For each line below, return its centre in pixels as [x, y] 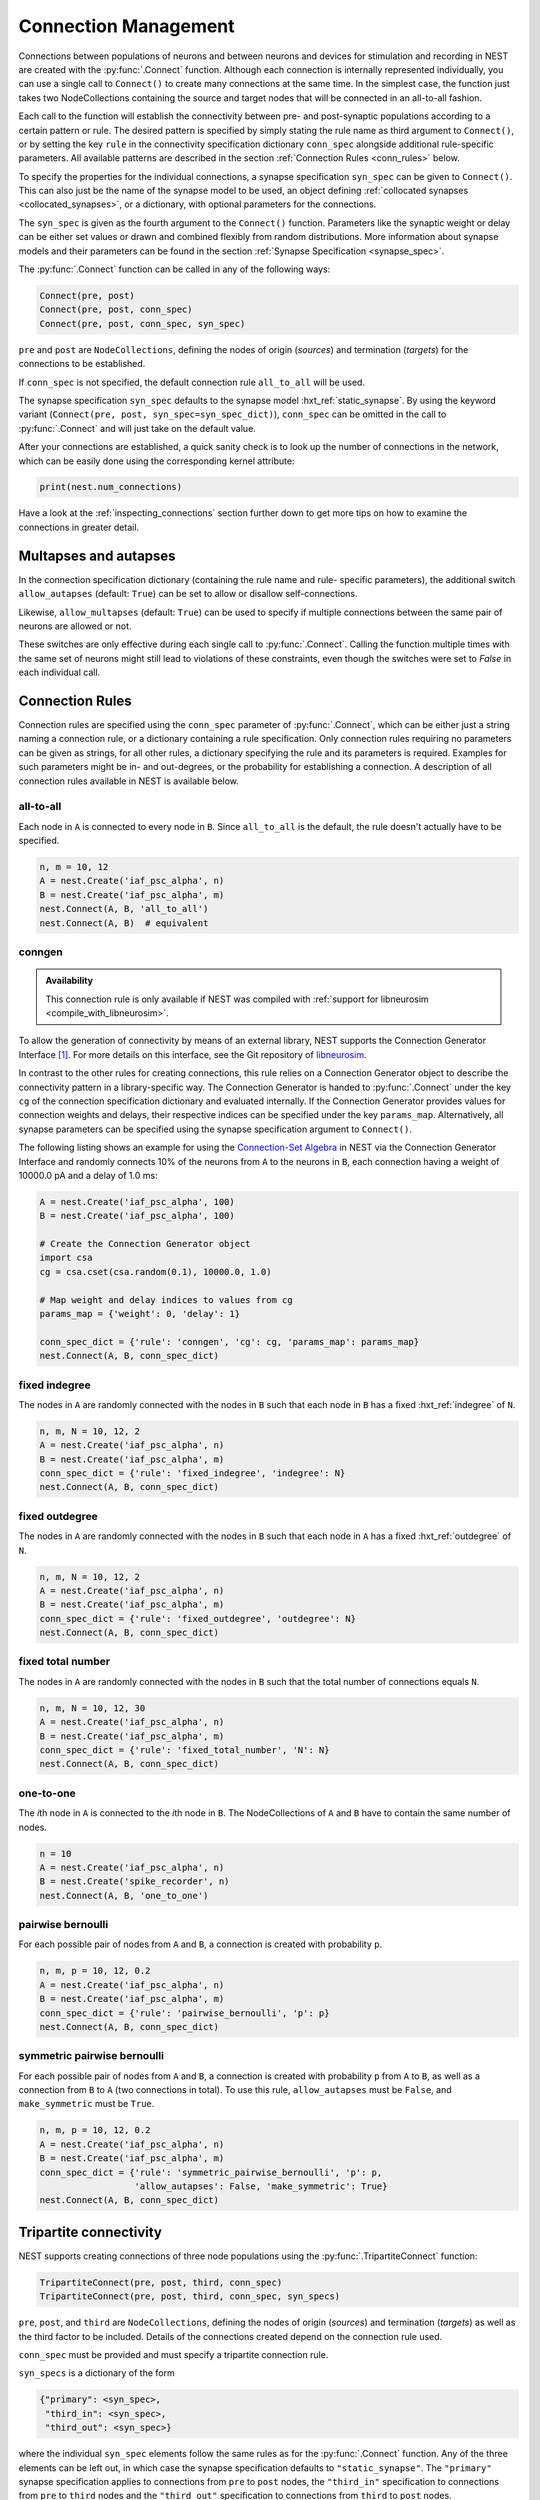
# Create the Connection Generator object [145, 1244]
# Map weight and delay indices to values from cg [166, 1299]
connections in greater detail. [79, 527]
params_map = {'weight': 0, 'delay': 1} [139, 1313]
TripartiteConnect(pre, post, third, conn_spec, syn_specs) [190, 2296]
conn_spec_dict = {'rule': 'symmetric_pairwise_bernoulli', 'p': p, [211, 2172]
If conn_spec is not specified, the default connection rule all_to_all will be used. [191, 382]
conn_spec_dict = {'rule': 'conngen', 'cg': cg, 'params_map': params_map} [229, 1341]
